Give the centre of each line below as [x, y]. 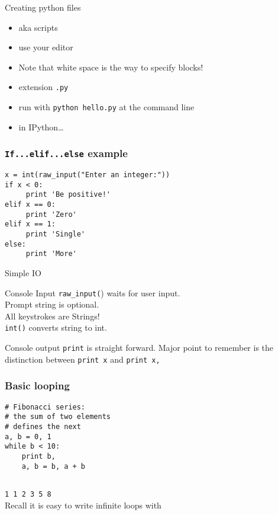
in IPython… [41, 127]
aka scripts [38, 27]
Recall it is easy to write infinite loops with [83, 505]
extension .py [43, 87]
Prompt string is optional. [52, 304]
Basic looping [37, 386]
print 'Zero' [51, 214]
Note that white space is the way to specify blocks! [111, 67]
